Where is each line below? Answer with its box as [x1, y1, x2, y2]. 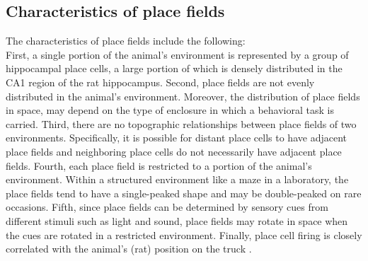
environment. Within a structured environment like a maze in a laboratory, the [6, 172, 349, 187]
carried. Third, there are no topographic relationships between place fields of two [6, 116, 357, 131]
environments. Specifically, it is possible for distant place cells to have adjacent [6, 130, 347, 145]
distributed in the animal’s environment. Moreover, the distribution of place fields [6, 88, 360, 103]
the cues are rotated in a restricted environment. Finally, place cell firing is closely [6, 227, 362, 242]
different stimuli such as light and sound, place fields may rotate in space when [6, 213, 348, 228]
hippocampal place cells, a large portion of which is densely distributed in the [6, 61, 343, 76]
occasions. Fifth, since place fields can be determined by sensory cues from [6, 199, 328, 214]
